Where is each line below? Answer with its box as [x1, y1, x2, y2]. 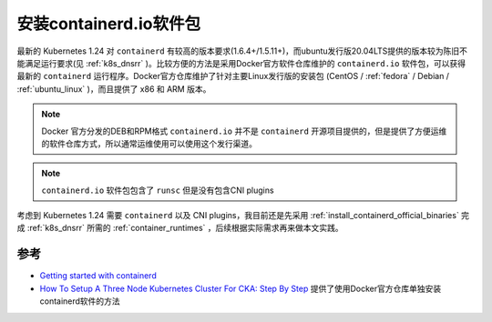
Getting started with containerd [39, 270, 157, 281]
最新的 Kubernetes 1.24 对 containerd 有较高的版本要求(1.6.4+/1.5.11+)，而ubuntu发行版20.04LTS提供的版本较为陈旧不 [16, 45, 468, 56]
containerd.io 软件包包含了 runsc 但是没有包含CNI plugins [41, 185, 274, 196]
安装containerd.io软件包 [16, 14, 200, 34]
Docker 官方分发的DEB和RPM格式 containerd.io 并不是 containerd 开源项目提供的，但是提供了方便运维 [41, 126, 447, 136]
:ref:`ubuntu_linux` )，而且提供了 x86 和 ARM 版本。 [16, 83, 211, 95]
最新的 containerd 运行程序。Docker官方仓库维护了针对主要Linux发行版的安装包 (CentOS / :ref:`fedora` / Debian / [16, 71, 450, 82]
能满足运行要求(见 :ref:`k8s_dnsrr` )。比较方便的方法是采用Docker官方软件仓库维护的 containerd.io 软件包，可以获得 [16, 57, 466, 68]
